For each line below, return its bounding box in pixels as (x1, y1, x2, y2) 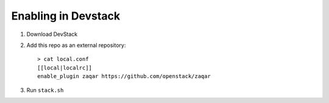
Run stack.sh (26, 86, 64, 94)
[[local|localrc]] (37, 64, 93, 71)
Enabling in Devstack (11, 9, 121, 23)
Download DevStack (26, 30, 78, 38)
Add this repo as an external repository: (26, 41, 126, 49)
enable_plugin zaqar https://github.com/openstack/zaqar (37, 73, 211, 80)
